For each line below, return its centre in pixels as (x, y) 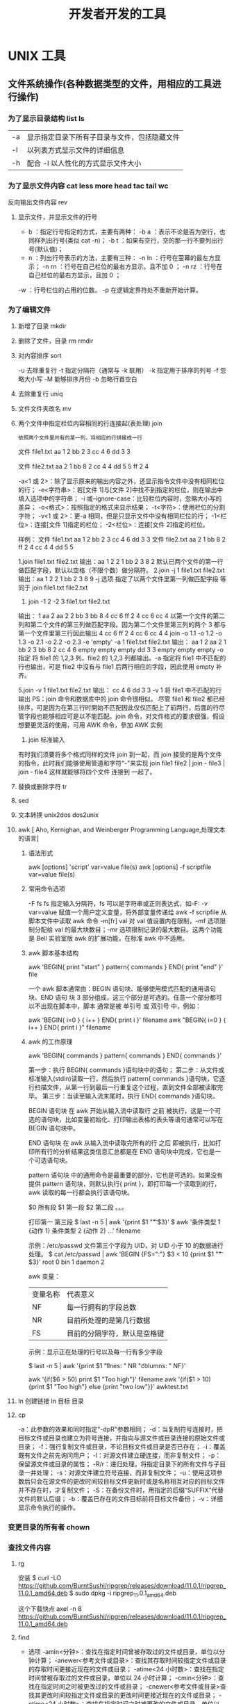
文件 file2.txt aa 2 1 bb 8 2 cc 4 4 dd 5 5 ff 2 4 (83, 466)
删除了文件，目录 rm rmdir (56, 341)
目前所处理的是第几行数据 (108, 1320)
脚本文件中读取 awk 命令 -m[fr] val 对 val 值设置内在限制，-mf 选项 (124, 921)
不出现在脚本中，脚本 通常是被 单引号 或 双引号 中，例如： (118, 1006)
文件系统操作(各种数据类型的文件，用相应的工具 (110, 84)
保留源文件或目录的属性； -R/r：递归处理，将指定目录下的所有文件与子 (119, 1464)
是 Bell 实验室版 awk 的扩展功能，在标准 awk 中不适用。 (108, 939)
